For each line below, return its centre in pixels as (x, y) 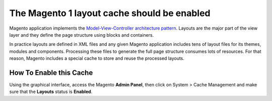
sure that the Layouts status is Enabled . (51, 92)
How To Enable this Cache (51, 73)
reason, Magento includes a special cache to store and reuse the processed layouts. (97, 58)
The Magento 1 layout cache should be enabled (110, 13)
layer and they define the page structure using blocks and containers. (82, 35)
